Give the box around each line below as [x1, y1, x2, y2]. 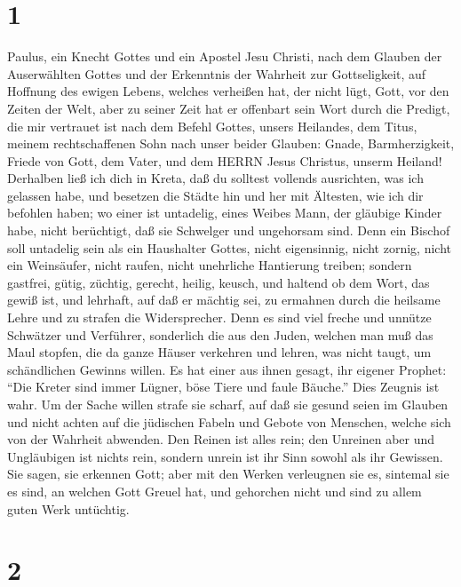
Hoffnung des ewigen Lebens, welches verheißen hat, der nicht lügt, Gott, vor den [7, 82, 449, 100]
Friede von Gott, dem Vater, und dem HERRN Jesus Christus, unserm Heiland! [7, 151, 442, 170]
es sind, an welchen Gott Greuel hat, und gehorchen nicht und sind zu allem [7, 481, 422, 500]
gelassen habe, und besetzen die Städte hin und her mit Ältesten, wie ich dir [7, 186, 424, 204]
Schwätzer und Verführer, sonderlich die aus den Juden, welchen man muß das [7, 325, 433, 344]
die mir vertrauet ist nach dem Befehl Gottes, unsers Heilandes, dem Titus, [7, 116, 417, 135]
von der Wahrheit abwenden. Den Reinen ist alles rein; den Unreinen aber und [7, 430, 435, 448]
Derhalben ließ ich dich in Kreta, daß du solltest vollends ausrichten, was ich [7, 169, 424, 187]
